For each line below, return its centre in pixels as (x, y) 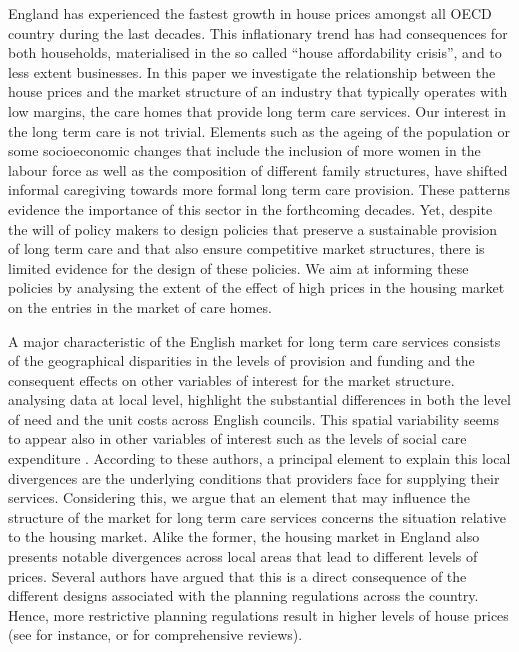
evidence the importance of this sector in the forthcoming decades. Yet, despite (250, 208)
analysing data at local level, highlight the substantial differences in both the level (259, 399)
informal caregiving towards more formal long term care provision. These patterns (259, 189)
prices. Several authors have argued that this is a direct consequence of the (237, 575)
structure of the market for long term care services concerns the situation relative (257, 516)
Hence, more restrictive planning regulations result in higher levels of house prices (258, 614)
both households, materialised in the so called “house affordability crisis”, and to (255, 52)
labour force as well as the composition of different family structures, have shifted (258, 169)
